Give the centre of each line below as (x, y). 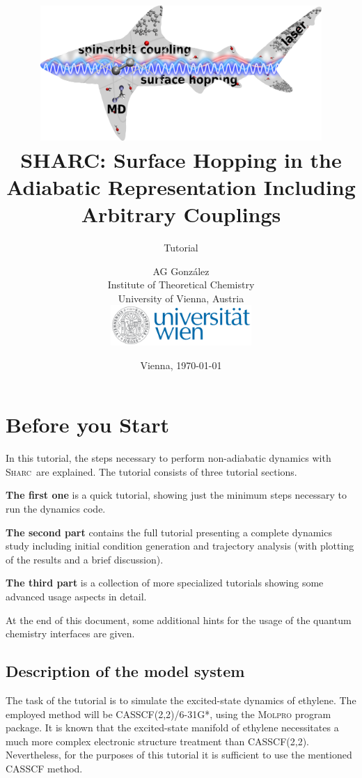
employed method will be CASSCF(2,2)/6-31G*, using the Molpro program (168, 714)
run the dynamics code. (56, 508)
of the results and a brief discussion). (85, 559)
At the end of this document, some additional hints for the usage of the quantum (179, 620)
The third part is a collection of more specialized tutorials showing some (165, 583)
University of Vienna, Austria (181, 298)
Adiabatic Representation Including (181, 186)
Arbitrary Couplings (181, 214)
